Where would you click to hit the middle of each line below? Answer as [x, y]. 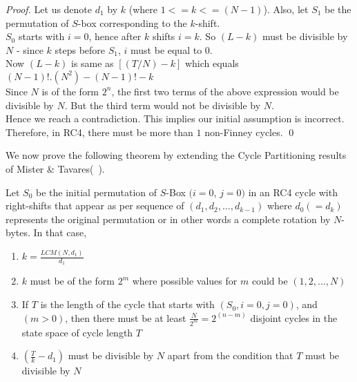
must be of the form [72, 281]
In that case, [60, 232]
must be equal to [166, 49]
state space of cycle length [77, 332]
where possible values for [185, 281]
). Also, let [286, 9]
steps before [80, 49]
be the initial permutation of [97, 192]
